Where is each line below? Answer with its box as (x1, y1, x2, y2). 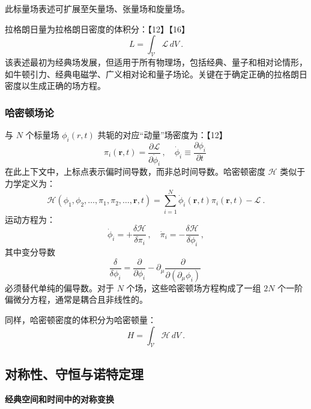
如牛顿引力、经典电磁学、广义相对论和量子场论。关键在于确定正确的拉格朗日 (5, 67, 307, 80)
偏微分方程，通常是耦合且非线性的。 (5, 293, 148, 306)
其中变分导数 (5, 246, 55, 258)
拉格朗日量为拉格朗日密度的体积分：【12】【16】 (5, 22, 190, 35)
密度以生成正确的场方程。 (5, 79, 106, 92)
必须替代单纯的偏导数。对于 (5, 281, 114, 294)
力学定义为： (5, 177, 55, 190)
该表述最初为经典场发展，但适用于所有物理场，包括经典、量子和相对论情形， (5, 55, 307, 68)
